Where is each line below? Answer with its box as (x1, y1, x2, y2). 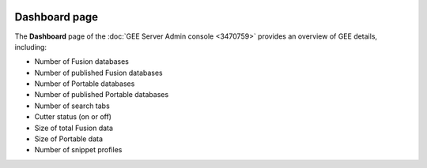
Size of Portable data (34, 134, 103, 144)
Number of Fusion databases (34, 57, 130, 66)
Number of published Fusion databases (34, 68, 163, 77)
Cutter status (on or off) (34, 112, 112, 121)
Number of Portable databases (34, 79, 135, 88)
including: (14, 42, 47, 51)
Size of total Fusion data (34, 123, 114, 133)
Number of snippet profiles (34, 145, 123, 155)
